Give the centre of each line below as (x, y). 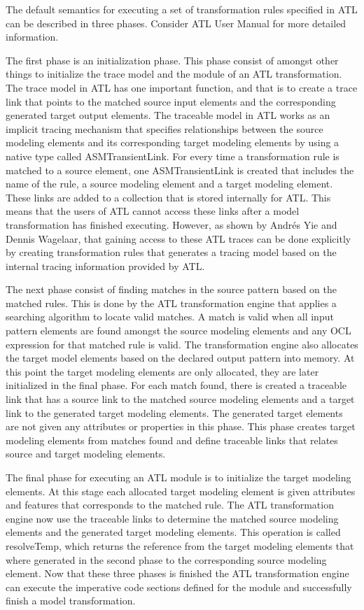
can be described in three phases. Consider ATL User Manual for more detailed (176, 23)
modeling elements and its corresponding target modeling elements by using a (173, 142)
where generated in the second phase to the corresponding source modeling (166, 559)
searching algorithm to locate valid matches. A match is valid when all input (170, 317)
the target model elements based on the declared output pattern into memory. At (180, 358)
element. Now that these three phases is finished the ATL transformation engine (177, 573)
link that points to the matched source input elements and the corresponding (171, 101)
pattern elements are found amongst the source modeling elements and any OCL (178, 331)
